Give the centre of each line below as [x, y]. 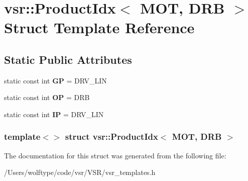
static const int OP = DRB [47, 97]
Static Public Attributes [68, 59]
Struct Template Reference [99, 27]
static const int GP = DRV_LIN [55, 80]
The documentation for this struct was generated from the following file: [115, 155]
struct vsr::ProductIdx [111, 137]
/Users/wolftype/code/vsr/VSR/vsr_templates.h [80, 172]
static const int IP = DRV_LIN [54, 114]
